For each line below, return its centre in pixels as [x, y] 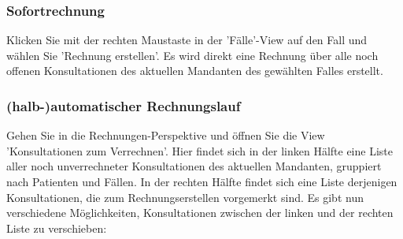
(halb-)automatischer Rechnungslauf [124, 105]
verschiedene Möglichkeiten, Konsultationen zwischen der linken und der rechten [200, 213]
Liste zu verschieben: [57, 228]
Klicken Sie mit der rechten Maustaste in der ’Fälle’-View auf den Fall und [187, 40]
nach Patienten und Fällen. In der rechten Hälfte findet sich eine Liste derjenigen [202, 181]
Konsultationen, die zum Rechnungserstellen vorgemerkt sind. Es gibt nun [185, 197]
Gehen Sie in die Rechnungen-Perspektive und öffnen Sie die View [166, 135]
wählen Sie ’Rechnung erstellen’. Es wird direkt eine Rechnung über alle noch [192, 55]
